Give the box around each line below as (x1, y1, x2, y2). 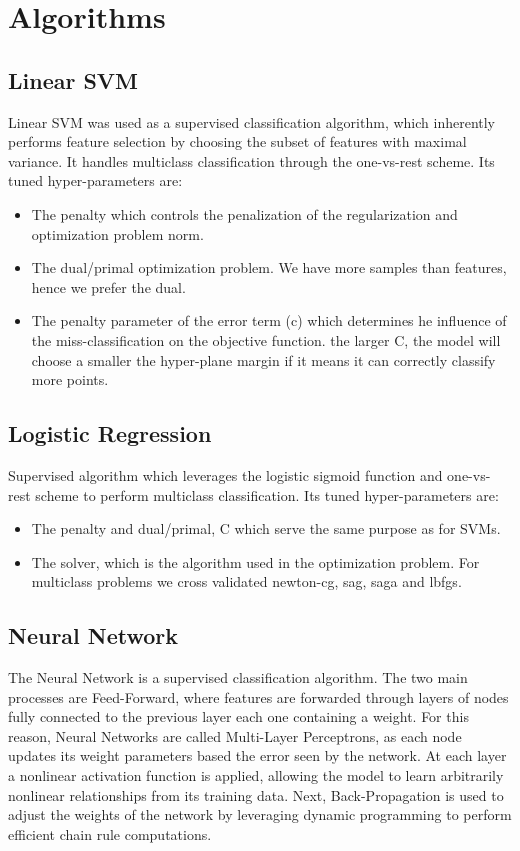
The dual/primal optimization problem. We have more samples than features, (31, 257, 507, 278)
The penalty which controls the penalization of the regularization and (31, 203, 458, 224)
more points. (31, 369, 109, 390)
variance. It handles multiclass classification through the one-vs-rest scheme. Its (8, 150, 495, 171)
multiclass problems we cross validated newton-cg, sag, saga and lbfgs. (31, 571, 462, 592)
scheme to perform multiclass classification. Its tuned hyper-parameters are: (35, 484, 499, 505)
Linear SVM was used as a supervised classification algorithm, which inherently (8, 111, 496, 132)
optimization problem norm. (31, 223, 204, 244)
